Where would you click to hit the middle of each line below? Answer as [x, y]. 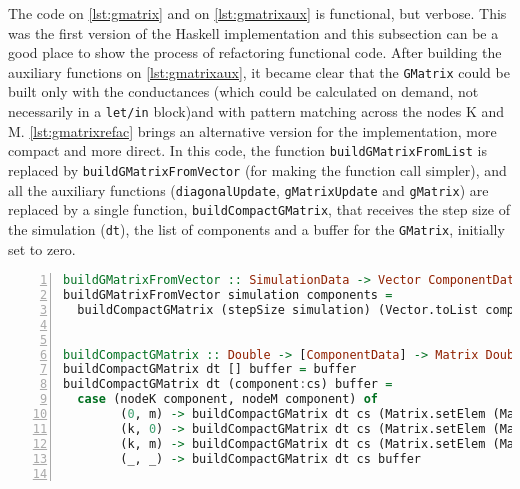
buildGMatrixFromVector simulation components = [228, 295]
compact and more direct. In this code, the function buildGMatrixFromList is [248, 150]
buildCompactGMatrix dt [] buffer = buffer [210, 369]
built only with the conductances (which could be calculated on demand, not [243, 91]
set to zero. [42, 248]
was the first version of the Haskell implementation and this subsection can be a [253, 32]
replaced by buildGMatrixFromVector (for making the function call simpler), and [257, 169]
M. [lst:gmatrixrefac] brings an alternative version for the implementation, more [252, 130]
